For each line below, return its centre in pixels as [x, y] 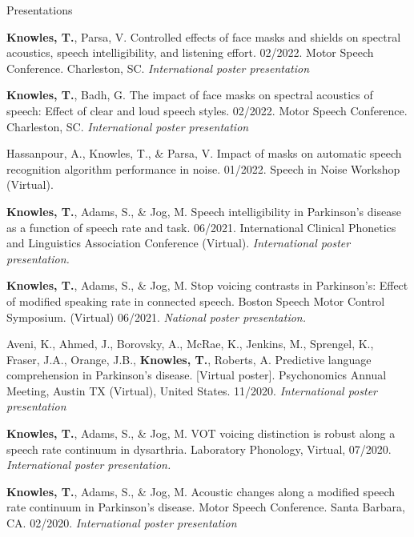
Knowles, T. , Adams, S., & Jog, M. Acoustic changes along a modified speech [201, 491]
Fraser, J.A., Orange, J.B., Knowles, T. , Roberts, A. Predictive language [189, 359]
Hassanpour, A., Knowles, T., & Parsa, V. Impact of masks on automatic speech [204, 153]
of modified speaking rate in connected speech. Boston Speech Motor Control [196, 301]
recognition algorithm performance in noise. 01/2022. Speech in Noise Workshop [203, 168]
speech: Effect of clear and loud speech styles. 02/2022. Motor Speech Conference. [207, 110]
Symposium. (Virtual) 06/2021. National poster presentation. [157, 317]
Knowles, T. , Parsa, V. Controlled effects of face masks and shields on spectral [204, 36]
